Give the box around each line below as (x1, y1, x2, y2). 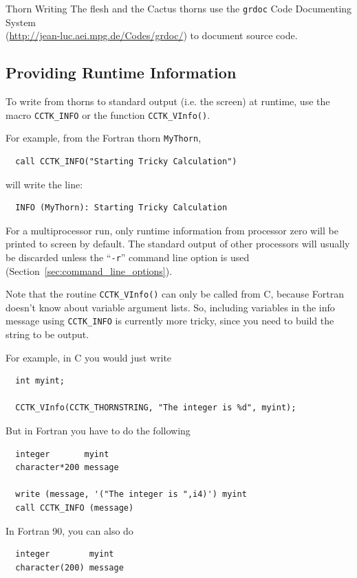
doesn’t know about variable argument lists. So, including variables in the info (6, 300, 335, 314)
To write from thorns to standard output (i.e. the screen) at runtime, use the (6, 94, 330, 109)
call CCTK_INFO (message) (15, 503, 134, 513)
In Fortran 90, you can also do (6, 523, 133, 537)
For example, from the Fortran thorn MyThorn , (6, 131, 202, 145)
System (6, 14, 36, 29)
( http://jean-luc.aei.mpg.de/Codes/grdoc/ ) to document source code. (6, 28, 298, 43)
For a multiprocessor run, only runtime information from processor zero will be (6, 223, 338, 237)
